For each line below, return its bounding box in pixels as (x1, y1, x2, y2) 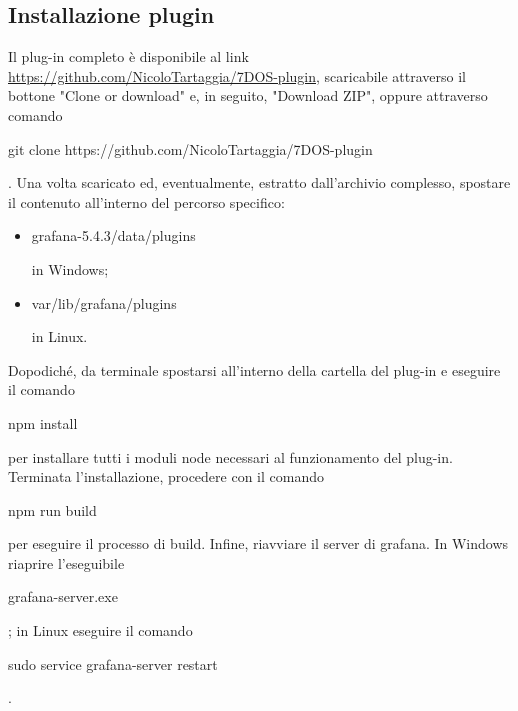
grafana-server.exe (8, 586, 118, 607)
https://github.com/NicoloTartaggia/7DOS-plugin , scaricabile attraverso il (8, 65, 466, 86)
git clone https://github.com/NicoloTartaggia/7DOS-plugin (8, 138, 373, 159)
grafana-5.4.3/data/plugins (31, 225, 196, 246)
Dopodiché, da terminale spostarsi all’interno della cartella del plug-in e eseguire (8, 359, 501, 380)
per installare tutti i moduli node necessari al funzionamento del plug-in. (8, 446, 453, 467)
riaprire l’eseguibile (8, 552, 125, 573)
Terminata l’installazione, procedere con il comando (8, 466, 324, 487)
